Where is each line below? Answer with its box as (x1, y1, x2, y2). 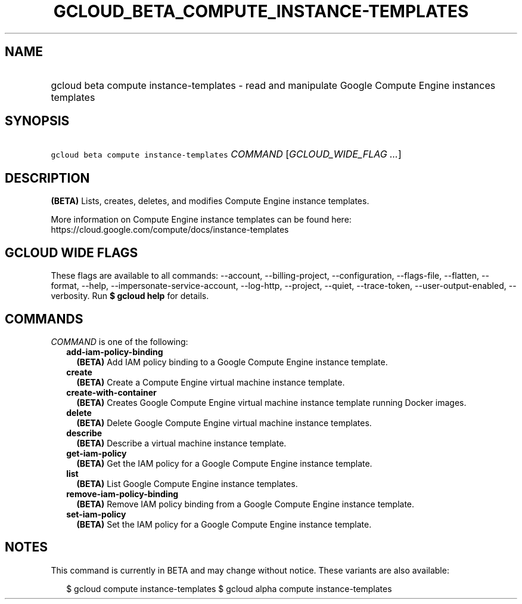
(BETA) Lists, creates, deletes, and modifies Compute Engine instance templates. (51, 196, 369, 207)
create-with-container (66, 387, 157, 397)
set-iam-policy (66, 509, 126, 519)
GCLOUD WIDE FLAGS (5, 245, 138, 260)
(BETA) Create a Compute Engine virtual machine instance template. (76, 377, 345, 387)
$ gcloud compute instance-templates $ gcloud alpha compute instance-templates (66, 583, 392, 594)
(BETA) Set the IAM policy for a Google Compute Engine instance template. (76, 519, 372, 529)
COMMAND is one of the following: (51, 336, 188, 347)
